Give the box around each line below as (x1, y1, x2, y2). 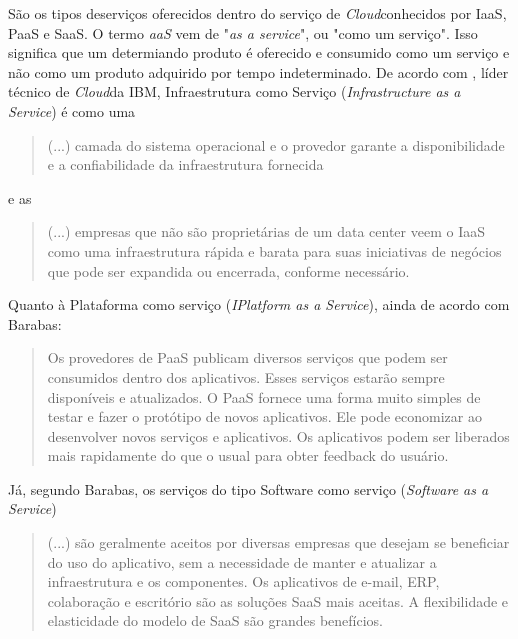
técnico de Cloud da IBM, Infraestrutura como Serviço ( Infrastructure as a (8, 81, 461, 102)
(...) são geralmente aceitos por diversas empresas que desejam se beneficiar (47, 532, 510, 553)
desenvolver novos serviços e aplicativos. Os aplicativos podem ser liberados (47, 425, 510, 446)
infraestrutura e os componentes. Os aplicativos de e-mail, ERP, (47, 571, 440, 592)
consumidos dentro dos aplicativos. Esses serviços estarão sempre (47, 366, 445, 387)
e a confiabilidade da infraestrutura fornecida (47, 154, 324, 175)
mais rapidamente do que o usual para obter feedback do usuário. (47, 445, 449, 466)
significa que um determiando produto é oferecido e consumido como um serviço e (8, 42, 510, 63)
